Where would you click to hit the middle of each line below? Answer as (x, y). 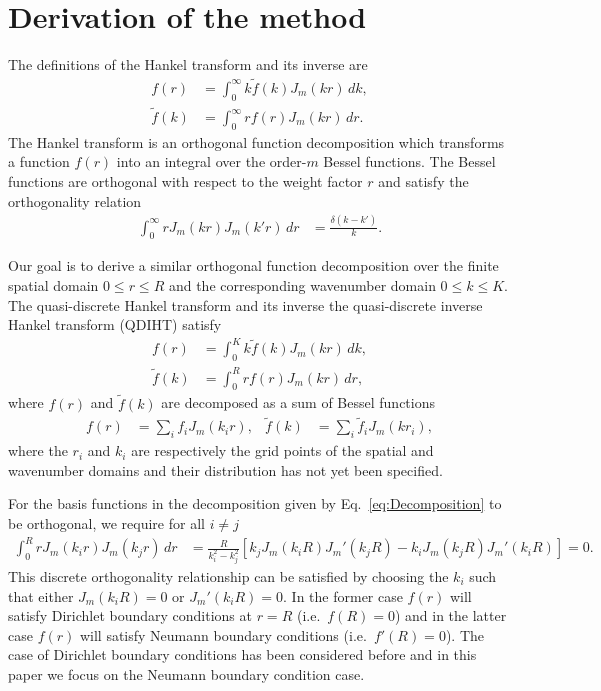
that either (41, 595)
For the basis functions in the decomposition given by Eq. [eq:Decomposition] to (255, 503)
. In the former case (343, 595)
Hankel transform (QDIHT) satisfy (115, 324)
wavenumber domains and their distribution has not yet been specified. (225, 469)
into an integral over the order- (211, 161)
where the (38, 450)
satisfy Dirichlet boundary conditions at (130, 615)
